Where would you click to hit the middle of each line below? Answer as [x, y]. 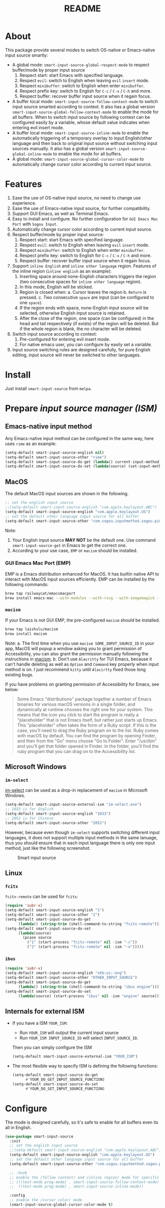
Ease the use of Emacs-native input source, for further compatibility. [81, 208]
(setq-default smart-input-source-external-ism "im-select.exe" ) [73, 805]
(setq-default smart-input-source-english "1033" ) [58, 814]
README [82, 9]
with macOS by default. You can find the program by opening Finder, [86, 735]
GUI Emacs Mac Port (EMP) [38, 563]
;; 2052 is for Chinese [29, 818]
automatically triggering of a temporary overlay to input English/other [82, 138]
